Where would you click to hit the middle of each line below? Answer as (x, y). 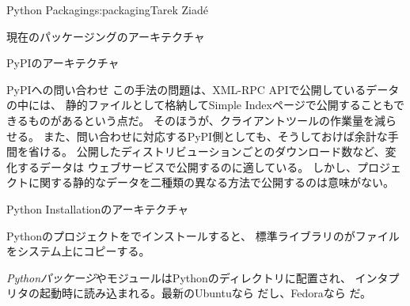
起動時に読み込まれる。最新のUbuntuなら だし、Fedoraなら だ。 (205, 293)
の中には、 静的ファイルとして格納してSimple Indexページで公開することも (200, 105)
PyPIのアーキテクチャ (63, 63)
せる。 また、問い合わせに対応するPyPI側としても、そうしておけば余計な (197, 136)
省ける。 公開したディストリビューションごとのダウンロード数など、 (207, 151)
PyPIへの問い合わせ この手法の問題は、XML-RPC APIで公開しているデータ (203, 89)
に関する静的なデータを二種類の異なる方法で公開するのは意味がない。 (211, 182)
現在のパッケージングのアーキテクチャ (106, 36)
